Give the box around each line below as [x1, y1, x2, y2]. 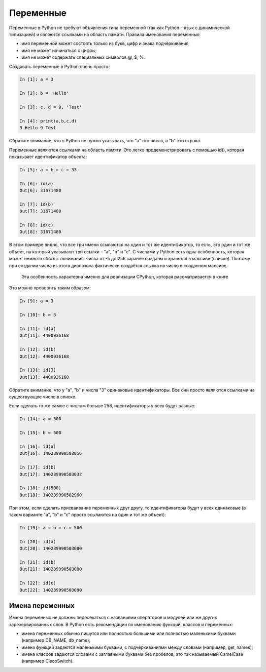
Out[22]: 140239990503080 [19, 587, 82, 593]
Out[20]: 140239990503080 [19, 546, 82, 552]
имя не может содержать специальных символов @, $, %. [21, 54, 145, 60]
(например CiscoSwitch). [21, 658, 74, 664]
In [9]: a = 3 [19, 298, 54, 304]
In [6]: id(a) [19, 181, 54, 186]
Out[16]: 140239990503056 [19, 451, 82, 456]
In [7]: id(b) [19, 201, 54, 207]
